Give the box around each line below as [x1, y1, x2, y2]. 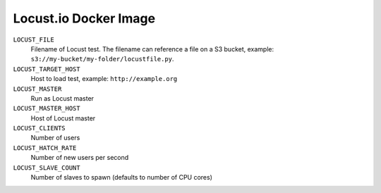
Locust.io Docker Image [13, 11, 155, 26]
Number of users [30, 134, 80, 142]
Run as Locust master [30, 94, 95, 102]
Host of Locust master [30, 113, 96, 123]
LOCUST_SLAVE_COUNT [13, 163, 80, 172]
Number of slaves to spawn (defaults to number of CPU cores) [30, 173, 213, 182]
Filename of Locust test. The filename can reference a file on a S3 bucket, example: [30, 44, 274, 53]
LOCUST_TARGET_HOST [13, 65, 80, 73]
